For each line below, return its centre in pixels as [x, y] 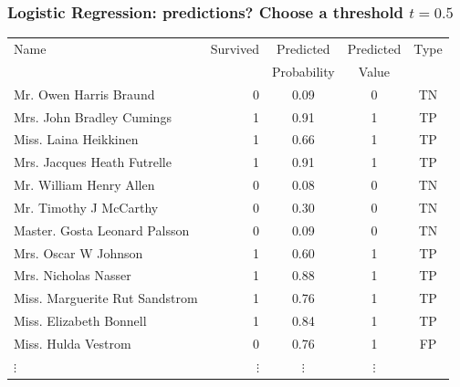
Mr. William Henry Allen [84, 185]
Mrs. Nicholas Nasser [73, 275]
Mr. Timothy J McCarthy [86, 207]
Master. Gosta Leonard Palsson [102, 230]
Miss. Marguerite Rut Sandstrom [106, 298]
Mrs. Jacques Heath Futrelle [93, 162]
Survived [235, 48]
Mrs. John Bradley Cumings [93, 116]
